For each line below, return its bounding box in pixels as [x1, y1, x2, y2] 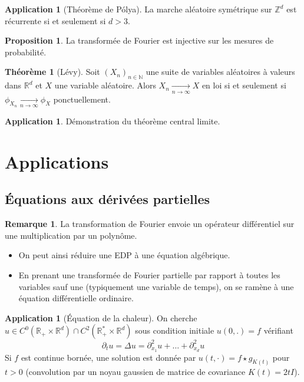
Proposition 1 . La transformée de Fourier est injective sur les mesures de [5, 34, 274, 47]
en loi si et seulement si [201, 79, 286, 91]
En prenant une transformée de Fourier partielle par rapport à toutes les [18, 268, 280, 281]
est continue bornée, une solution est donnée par [21, 351, 196, 363]
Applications [5, 149, 109, 173]
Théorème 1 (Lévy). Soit [5, 65, 100, 78]
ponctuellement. [53, 93, 111, 105]
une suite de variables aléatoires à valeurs [146, 65, 295, 78]
